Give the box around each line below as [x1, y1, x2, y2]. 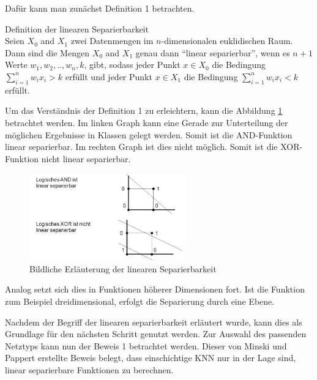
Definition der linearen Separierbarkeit [5, 22, 149, 35]
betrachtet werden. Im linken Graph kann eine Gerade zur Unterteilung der [5, 116, 288, 129]
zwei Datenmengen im [70, 34, 154, 47]
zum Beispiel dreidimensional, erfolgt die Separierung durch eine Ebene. [5, 294, 275, 307]
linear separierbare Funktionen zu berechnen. [5, 363, 174, 376]
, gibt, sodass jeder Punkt [84, 58, 181, 71]
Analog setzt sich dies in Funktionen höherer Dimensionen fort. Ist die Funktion [5, 283, 305, 296]
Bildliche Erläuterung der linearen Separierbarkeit [29, 262, 217, 275]
